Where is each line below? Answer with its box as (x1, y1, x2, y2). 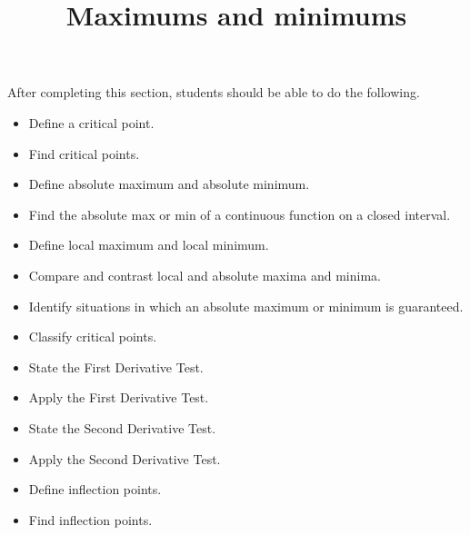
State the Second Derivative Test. (28, 418, 216, 437)
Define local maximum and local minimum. (28, 235, 269, 254)
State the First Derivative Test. (28, 357, 204, 376)
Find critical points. (28, 144, 140, 163)
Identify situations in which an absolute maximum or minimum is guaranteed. (28, 296, 464, 315)
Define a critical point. (28, 113, 155, 132)
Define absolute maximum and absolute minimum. (28, 174, 310, 193)
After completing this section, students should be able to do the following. (7, 83, 420, 102)
